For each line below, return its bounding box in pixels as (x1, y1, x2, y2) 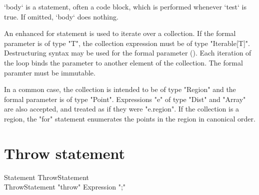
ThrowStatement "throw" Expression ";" (4, 181, 126, 192)
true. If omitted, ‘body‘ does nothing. (4, 11, 118, 21)
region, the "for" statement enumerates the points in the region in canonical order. (4, 113, 255, 123)
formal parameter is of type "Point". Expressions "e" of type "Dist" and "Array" (4, 93, 246, 104)
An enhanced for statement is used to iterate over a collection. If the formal (4, 28, 236, 38)
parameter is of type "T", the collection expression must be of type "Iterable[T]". (4, 37, 250, 48)
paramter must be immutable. (4, 67, 95, 77)
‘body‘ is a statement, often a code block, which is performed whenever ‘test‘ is (4, 1, 247, 11)
